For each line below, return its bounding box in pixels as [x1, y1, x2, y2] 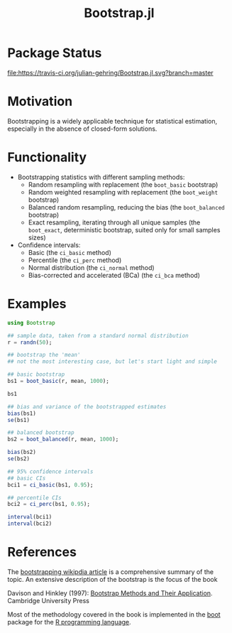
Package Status [7, 45, 102, 61]
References [7, 544, 77, 561]
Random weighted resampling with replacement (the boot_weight [28, 188, 219, 196]
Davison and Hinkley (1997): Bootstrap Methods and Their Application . [7, 588, 213, 597]
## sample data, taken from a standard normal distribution [7, 332, 189, 339]
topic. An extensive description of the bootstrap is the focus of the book [7, 575, 218, 583]
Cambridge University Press [7, 596, 90, 605]
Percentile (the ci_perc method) [28, 256, 122, 264]
